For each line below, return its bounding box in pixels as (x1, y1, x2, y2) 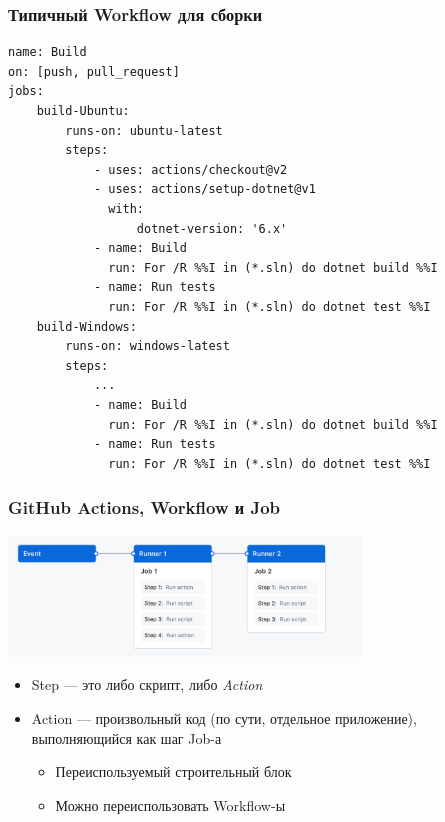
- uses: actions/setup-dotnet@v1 (93, 182, 316, 197)
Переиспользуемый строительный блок (55, 761, 292, 782)
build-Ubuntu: (36, 104, 130, 118)
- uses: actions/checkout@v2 (93, 162, 288, 177)
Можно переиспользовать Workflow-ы (55, 794, 286, 815)
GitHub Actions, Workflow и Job (8, 495, 281, 520)
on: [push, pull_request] (8, 64, 180, 79)
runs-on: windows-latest (65, 339, 230, 354)
